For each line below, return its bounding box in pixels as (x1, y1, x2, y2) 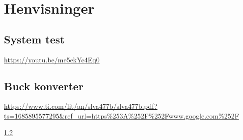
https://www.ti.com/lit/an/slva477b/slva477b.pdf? (4, 101, 158, 111)
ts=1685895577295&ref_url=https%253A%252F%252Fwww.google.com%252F (4, 110, 239, 120)
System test (4, 31, 65, 46)
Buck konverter (4, 78, 83, 93)
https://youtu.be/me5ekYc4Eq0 (4, 54, 100, 64)
